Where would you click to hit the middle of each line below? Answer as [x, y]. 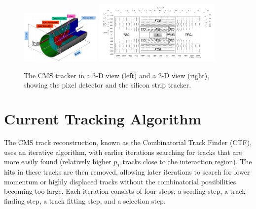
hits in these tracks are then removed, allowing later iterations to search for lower [127, 171]
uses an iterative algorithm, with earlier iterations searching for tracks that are [123, 152]
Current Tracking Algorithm [103, 119]
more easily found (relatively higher [58, 162]
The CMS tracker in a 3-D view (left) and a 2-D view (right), [117, 75]
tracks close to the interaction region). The [187, 162]
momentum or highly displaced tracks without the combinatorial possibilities [120, 181]
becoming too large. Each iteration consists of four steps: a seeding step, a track [125, 191]
